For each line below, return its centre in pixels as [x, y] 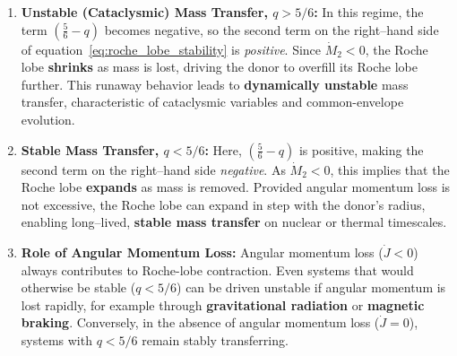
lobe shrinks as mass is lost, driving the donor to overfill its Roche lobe [219, 67]
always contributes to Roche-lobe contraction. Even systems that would [217, 269]
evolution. [48, 119]
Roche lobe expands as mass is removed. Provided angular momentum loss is [236, 187]
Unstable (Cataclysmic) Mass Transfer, [144, 12]
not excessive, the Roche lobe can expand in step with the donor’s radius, [223, 204]
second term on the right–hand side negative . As [153, 169]
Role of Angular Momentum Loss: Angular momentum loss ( [202, 252]
